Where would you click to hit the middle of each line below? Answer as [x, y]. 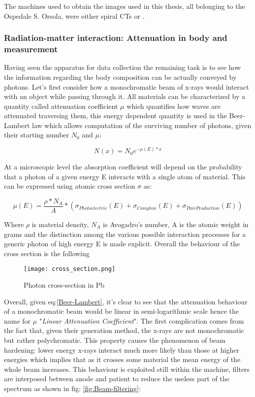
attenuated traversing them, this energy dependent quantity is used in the [115, 116]
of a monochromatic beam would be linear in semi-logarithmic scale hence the [122, 311]
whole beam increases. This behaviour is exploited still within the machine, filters [127, 369]
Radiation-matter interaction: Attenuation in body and [116, 38]
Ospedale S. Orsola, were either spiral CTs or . [74, 16]
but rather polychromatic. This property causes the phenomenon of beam [115, 340]
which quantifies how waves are [174, 106]
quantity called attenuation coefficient [61, 106]
